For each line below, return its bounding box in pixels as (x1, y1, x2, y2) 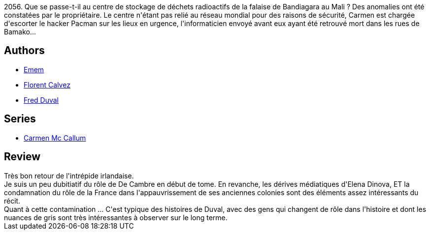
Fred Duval (24, 95, 59, 104)
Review (4, 150, 41, 163)
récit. (4, 196, 21, 205)
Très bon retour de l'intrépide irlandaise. (4, 171, 134, 180)
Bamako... (4, 28, 36, 36)
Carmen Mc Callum (24, 133, 86, 142)
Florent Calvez (24, 80, 70, 89)
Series (4, 113, 36, 125)
